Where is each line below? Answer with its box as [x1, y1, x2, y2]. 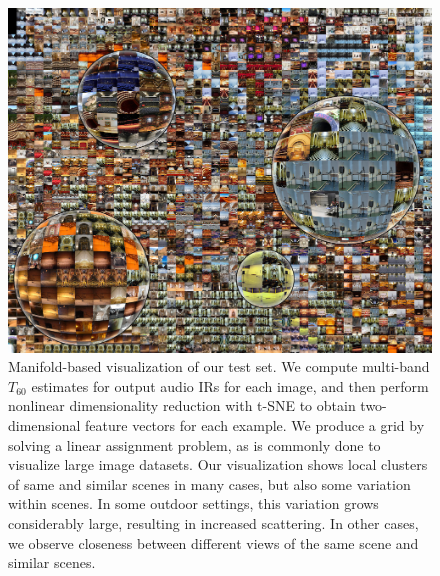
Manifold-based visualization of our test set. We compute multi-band [8, 356, 430, 377]
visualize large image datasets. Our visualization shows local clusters [8, 454, 428, 475]
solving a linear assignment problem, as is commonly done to [8, 434, 381, 455]
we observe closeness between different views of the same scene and [8, 532, 419, 553]
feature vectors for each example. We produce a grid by [85, 415, 425, 436]
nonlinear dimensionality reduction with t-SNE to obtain [8, 395, 356, 416]
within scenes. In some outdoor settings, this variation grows [8, 493, 379, 514]
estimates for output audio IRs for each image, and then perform [31, 375, 429, 396]
